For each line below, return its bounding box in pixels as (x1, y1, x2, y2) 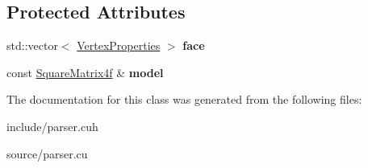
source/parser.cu (6, 145, 88, 162)
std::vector (6, 37, 58, 54)
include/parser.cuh (6, 117, 98, 134)
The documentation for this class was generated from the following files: (6, 91, 362, 108)
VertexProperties (77, 37, 161, 54)
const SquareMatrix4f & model (6, 64, 164, 80)
